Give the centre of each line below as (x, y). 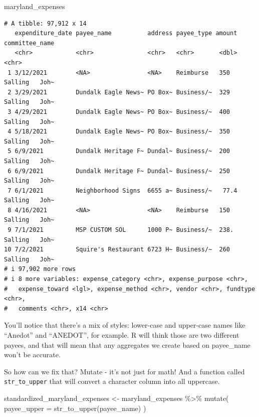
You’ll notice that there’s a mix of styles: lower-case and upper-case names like (125, 325)
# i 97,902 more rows (40, 269)
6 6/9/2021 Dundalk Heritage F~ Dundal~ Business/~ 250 (119, 171)
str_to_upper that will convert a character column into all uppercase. (112, 381)
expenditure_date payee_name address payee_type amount (126, 33)
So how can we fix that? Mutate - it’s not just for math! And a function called (124, 371)
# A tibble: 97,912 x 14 (45, 23)
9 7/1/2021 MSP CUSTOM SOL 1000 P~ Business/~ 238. (121, 230)
